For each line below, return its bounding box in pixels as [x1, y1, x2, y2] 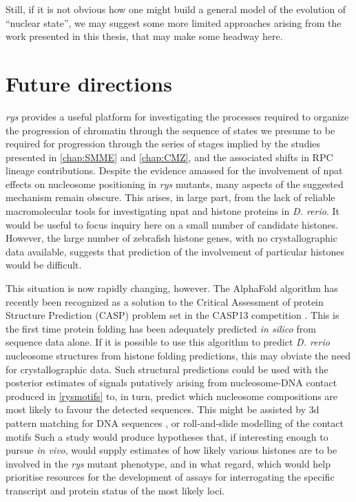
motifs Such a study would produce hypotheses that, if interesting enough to [6, 429, 328, 443]
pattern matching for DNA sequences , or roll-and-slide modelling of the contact [6, 415, 344, 430]
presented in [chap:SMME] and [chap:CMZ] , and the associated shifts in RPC [6, 149, 333, 164]
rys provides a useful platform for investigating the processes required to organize [6, 109, 349, 123]
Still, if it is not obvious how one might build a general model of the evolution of [6, 2, 346, 16]
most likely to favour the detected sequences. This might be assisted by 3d [6, 402, 320, 417]
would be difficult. [6, 258, 82, 272]
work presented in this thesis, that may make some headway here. [6, 29, 283, 43]
